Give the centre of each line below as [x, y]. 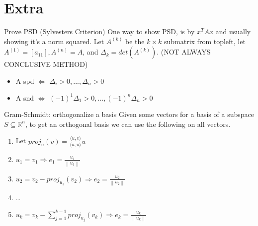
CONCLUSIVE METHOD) [46, 64]
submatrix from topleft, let [205, 41]
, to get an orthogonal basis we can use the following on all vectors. [128, 124]
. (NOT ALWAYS [184, 52]
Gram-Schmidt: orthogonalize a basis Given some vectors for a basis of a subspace [129, 114]
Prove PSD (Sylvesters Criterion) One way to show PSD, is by [99, 31]
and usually [233, 31]
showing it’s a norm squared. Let [54, 41]
